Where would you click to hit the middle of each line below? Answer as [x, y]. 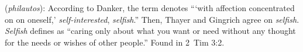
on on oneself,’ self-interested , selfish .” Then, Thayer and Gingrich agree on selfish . [152, 19]
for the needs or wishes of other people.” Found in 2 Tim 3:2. [115, 42]
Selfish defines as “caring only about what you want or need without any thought [150, 31]
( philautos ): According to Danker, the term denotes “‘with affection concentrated [150, 8]
